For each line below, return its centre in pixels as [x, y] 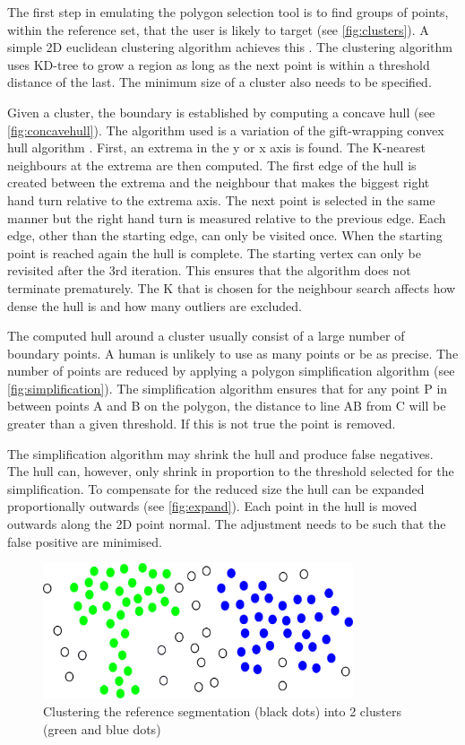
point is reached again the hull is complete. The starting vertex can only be [214, 252]
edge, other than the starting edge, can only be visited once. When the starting [225, 235]
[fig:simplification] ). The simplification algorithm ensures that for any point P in [228, 388]
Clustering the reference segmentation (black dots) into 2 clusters [222, 710]
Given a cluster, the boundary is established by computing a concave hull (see [221, 112]
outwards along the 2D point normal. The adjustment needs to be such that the [227, 524]
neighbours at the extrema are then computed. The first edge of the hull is [212, 165]
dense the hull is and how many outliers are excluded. [155, 305]
